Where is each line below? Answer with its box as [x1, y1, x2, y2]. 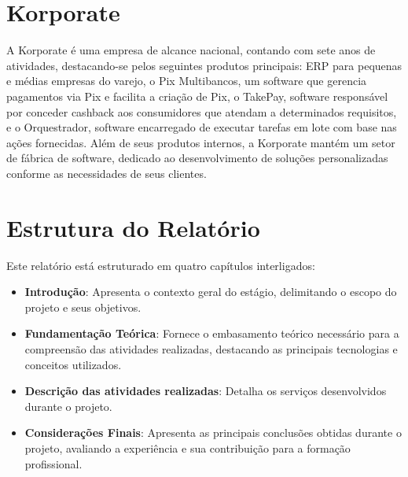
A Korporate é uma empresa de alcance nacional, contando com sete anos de [6, 42, 376, 58]
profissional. [24, 455, 83, 471]
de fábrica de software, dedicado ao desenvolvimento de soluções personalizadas [6, 150, 388, 166]
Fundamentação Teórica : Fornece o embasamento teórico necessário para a [24, 325, 399, 342]
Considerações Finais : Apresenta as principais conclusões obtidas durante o [24, 424, 402, 441]
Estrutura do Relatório [6, 211, 260, 243]
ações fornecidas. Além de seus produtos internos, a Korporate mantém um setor [6, 134, 395, 150]
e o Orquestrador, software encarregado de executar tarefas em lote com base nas [6, 119, 397, 135]
